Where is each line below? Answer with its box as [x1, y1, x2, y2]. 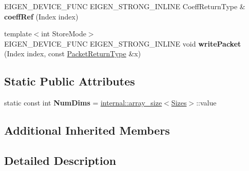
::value [196, 97, 217, 108]
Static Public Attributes [4, 73, 135, 89]
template [4, 28, 32, 39]
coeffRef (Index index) [4, 11, 79, 22]
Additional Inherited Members [4, 122, 170, 138]
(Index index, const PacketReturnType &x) [4, 48, 141, 59]
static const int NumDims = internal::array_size [4, 97, 162, 108]
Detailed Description [4, 152, 117, 168]
